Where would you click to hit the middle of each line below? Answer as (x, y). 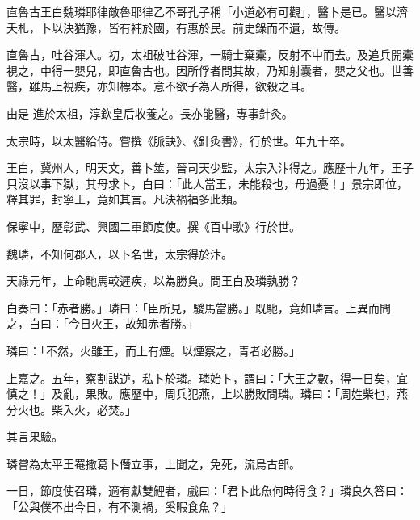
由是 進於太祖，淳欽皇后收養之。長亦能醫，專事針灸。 (150, 113)
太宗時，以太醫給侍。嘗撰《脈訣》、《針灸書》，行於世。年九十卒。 (179, 140)
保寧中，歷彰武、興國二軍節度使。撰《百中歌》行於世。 (153, 226)
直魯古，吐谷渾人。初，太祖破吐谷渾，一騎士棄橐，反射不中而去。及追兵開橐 (210, 55)
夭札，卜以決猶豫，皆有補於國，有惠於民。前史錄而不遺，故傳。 (176, 27)
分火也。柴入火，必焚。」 (71, 409)
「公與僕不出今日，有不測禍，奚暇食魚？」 (120, 507)
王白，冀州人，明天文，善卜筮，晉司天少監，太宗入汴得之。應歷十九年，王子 (210, 168)
